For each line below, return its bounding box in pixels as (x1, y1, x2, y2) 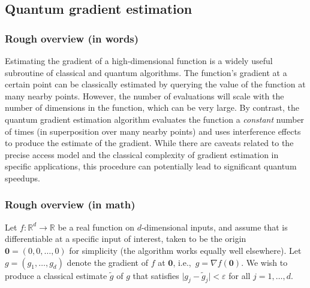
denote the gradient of (67, 256, 148, 268)
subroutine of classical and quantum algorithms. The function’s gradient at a (5, 66, 287, 78)
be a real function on (58, 220, 134, 233)
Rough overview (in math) (5, 197, 136, 212)
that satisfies (133, 269, 179, 281)
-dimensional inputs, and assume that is (141, 220, 288, 233)
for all (228, 269, 251, 281)
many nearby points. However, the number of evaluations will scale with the (5, 89, 284, 102)
